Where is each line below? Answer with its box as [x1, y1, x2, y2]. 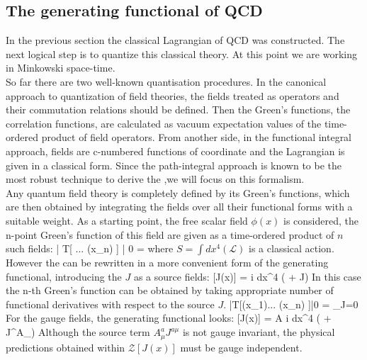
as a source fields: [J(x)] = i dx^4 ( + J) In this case [133, 269, 361, 283]
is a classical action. [249, 241, 334, 256]
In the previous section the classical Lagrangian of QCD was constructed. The [6, 33, 345, 47]
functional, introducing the [6, 269, 122, 283]
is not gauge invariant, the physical [182, 325, 335, 339]
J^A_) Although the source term [6, 325, 150, 339]
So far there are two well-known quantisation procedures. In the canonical [6, 74, 327, 89]
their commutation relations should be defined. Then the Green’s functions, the [6, 102, 351, 117]
